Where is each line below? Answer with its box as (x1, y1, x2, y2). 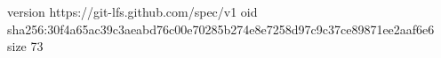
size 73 (7, 37, 44, 55)
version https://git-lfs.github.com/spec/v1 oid (7, 3, 258, 20)
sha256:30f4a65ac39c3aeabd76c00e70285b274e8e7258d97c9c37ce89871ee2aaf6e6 (7, 19, 435, 38)
